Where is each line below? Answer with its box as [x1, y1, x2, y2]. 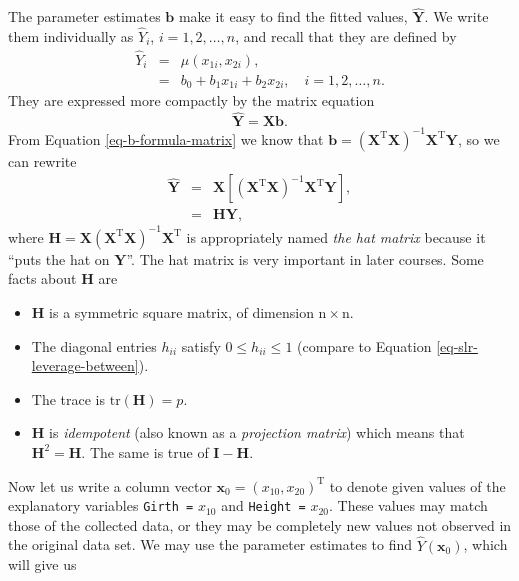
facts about [8, 268, 77, 289]
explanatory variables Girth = [8, 495, 194, 516]
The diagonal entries [31, 335, 157, 356]
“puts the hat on [8, 248, 110, 269]
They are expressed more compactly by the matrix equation [8, 90, 375, 111]
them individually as [8, 26, 134, 47]
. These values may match [328, 495, 488, 516]
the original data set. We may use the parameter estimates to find [8, 534, 413, 555]
